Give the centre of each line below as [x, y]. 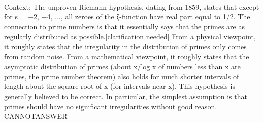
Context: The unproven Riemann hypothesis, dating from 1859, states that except [132, 6]
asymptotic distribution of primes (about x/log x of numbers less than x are [122, 66]
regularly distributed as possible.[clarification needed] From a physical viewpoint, [130, 36]
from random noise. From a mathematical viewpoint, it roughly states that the [127, 56]
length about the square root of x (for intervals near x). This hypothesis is [120, 86]
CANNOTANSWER [36, 116]
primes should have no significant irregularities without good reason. [111, 106]
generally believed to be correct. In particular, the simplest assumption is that [126, 96]
